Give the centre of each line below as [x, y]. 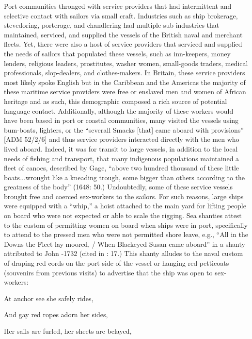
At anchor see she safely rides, [49, 298]
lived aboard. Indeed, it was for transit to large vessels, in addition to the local [121, 148]
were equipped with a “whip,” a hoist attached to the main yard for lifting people [125, 206]
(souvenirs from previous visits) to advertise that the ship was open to [108, 272]
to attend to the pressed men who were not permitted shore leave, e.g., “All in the [126, 234]
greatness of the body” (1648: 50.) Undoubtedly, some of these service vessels [118, 187]
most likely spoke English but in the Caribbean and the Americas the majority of [125, 82]
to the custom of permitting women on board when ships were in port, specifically [126, 225]
